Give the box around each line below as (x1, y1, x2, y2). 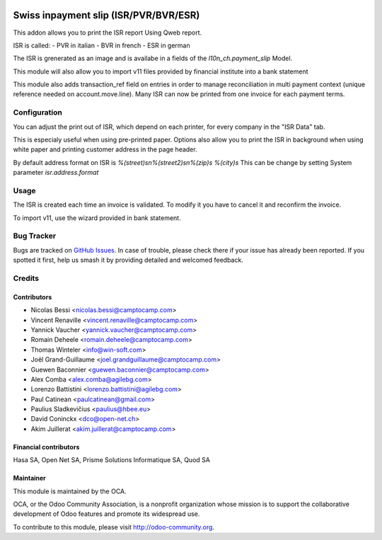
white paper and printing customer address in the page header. (13, 145, 197, 154)
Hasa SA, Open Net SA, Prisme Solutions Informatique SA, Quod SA (13, 456, 210, 464)
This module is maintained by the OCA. (13, 487, 127, 495)
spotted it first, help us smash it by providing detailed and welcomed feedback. (13, 255, 243, 265)
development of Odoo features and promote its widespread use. (13, 510, 200, 518)
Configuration (13, 108, 63, 117)
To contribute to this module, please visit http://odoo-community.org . (13, 522, 215, 531)
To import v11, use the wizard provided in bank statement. (13, 213, 181, 222)
